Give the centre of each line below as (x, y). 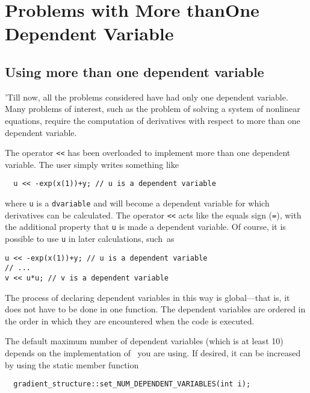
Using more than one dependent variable (135, 71)
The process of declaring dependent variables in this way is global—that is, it (147, 297)
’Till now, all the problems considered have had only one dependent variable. (147, 97)
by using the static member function (72, 364)
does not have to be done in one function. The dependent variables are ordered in (155, 309)
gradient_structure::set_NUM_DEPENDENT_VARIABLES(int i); (132, 384)
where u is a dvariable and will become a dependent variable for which (137, 203)
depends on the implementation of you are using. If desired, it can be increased (153, 353)
